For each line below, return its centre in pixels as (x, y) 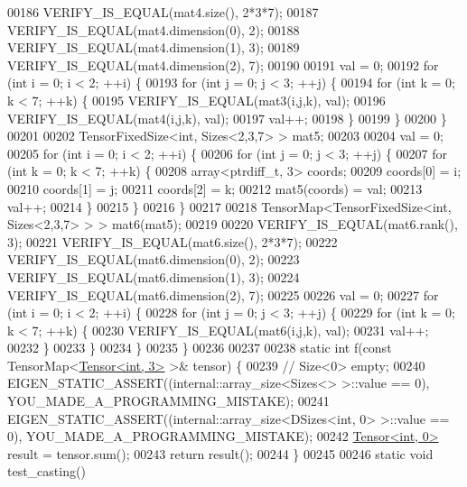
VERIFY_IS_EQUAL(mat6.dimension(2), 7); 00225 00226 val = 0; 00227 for (223, 294)
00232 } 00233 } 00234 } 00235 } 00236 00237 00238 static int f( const (200, 348)
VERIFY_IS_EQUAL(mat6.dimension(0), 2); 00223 (154, 259)
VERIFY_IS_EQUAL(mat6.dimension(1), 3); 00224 (154, 276)
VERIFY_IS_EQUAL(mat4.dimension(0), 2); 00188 (154, 29)
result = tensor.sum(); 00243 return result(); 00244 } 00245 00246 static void (220, 453)
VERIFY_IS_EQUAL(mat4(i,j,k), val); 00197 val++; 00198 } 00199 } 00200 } (227, 118)
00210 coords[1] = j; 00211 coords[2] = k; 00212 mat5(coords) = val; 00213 (215, 188)
